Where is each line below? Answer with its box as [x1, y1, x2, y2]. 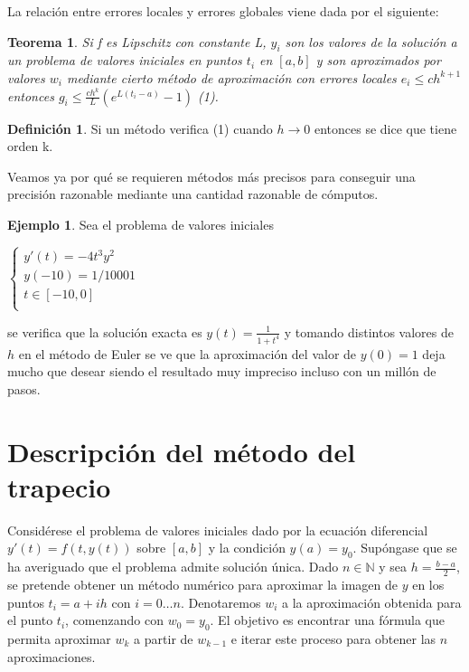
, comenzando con [65, 610, 164, 629]
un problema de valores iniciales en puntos [7, 51, 242, 70]
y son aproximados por [315, 51, 441, 70]
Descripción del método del [7, 432, 356, 469]
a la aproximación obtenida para [282, 592, 462, 611]
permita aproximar [7, 629, 111, 648]
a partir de [134, 629, 193, 648]
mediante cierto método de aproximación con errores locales [66, 68, 397, 87]
